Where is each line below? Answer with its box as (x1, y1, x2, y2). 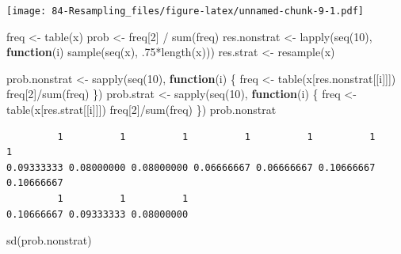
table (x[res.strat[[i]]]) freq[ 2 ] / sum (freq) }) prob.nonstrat (6, 101, 277, 118)
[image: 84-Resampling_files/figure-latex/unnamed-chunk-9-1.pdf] (6, 6, 365, 17)
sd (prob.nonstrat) (6, 232, 92, 248)
